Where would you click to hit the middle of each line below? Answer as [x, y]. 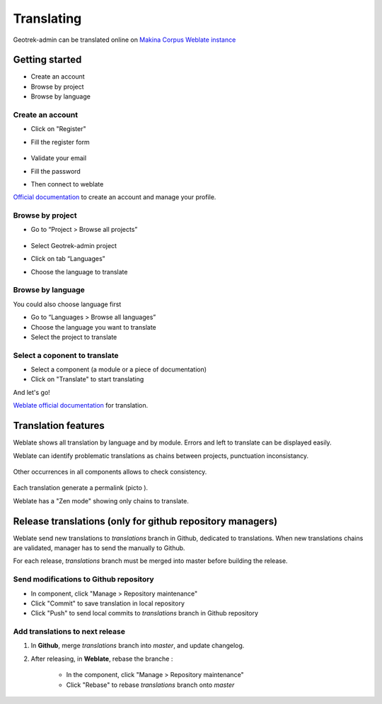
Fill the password [56, 171]
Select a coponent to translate [66, 355]
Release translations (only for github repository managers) [145, 521]
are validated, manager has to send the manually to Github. [99, 548]
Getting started [47, 60]
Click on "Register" [58, 129]
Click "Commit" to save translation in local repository [108, 603]
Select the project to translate [74, 337]
